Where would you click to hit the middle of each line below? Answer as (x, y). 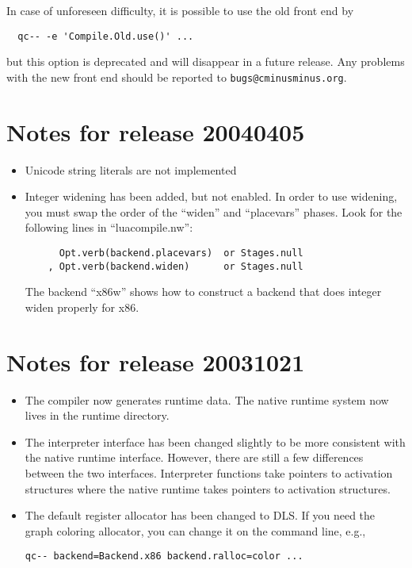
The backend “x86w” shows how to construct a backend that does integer (203, 292)
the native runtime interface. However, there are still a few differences (194, 457)
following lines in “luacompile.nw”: (109, 227)
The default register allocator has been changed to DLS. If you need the (200, 515)
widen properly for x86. (82, 307)
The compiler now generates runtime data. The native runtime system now (207, 399)
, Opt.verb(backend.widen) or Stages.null (175, 266)
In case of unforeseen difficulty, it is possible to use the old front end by (180, 10)
